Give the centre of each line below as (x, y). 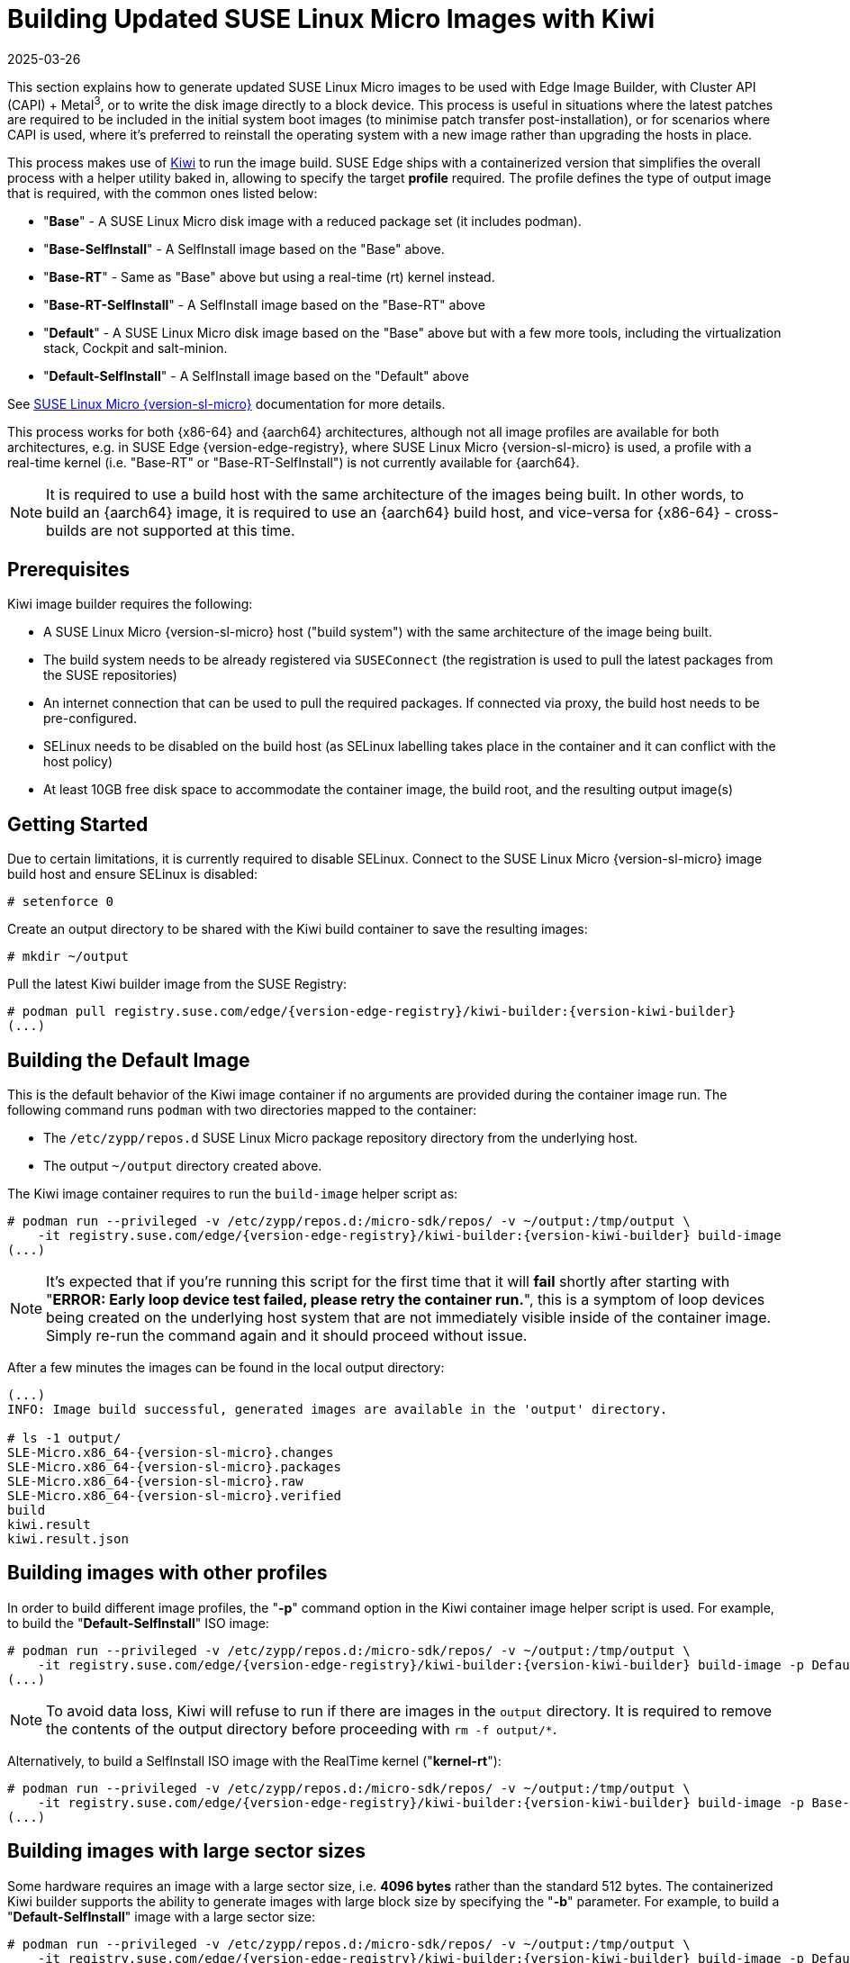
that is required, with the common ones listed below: (163, 194)
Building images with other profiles (167, 1573)
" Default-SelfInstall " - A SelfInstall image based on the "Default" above (256, 376)
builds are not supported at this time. (171, 531)
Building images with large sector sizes (187, 1851)
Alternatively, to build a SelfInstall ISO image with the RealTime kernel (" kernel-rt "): (254, 1760)
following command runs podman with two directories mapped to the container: (242, 1109)
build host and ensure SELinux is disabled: (133, 874)
